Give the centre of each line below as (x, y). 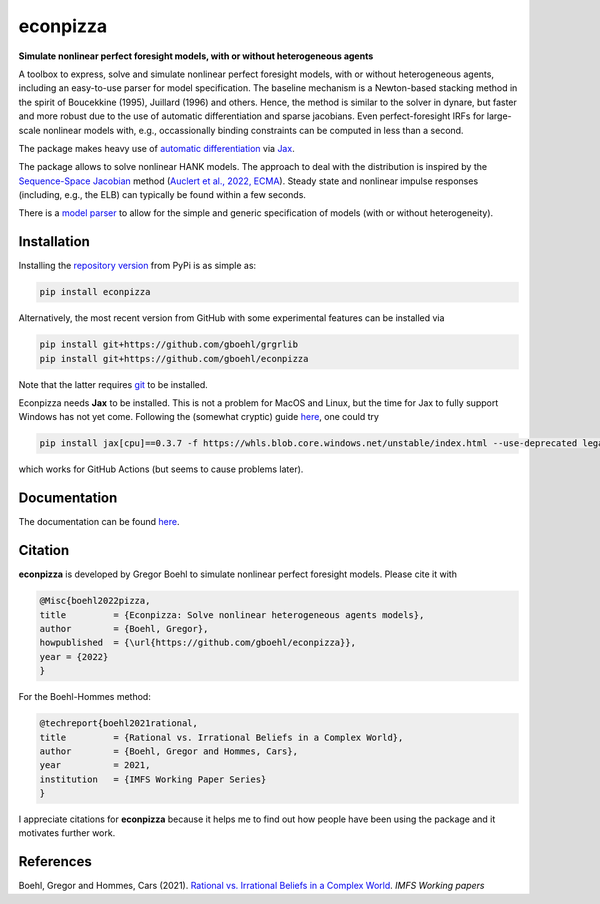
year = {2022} (74, 656)
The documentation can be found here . (99, 522)
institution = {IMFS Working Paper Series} (153, 779)
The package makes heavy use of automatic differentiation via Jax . (156, 148)
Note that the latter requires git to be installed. (113, 384)
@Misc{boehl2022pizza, (95, 601)
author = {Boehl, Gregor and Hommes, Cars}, (169, 751)
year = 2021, (95, 765)
